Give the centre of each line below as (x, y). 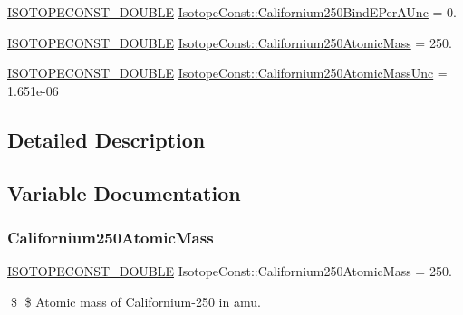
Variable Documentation (124, 192)
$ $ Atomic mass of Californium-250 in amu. (135, 301)
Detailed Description (106, 139)
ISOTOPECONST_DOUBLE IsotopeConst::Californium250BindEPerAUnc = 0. (232, 12)
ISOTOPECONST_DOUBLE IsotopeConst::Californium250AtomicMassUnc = (227, 73)
